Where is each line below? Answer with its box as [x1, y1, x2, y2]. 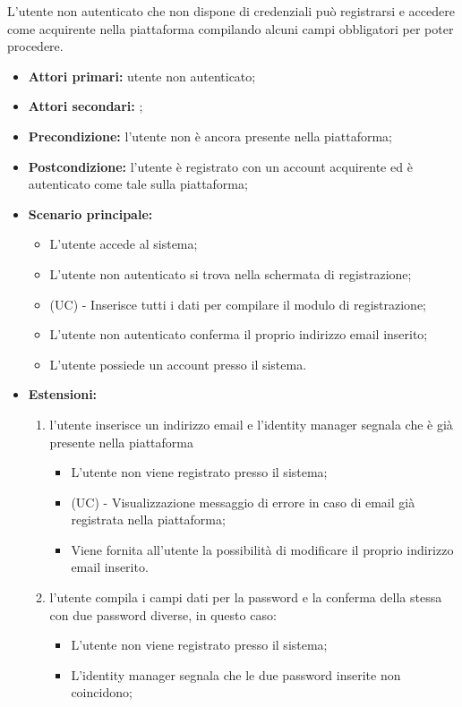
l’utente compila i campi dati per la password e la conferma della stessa [49, 588, 442, 607]
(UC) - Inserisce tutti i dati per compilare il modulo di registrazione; [49, 294, 427, 313]
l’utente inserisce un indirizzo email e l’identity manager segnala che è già [49, 414, 453, 433]
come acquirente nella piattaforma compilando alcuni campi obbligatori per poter [7, 19, 454, 38]
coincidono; [71, 683, 133, 702]
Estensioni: [28, 385, 98, 404]
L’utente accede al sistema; [49, 234, 198, 253]
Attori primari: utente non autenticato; [28, 66, 256, 85]
